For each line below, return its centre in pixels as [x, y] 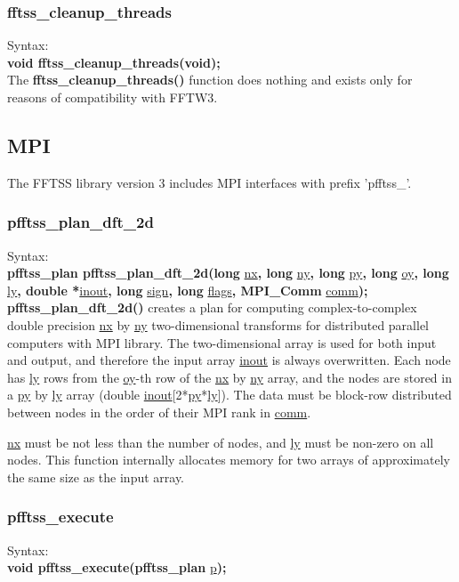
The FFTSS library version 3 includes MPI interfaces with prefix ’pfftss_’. [209, 182]
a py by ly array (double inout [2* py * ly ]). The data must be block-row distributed [229, 395]
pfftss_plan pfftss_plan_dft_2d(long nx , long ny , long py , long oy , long [228, 273]
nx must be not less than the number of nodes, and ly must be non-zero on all [221, 442]
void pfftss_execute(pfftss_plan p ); [117, 567]
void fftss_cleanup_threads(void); [114, 62]
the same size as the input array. [96, 477]
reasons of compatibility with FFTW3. [113, 97]
